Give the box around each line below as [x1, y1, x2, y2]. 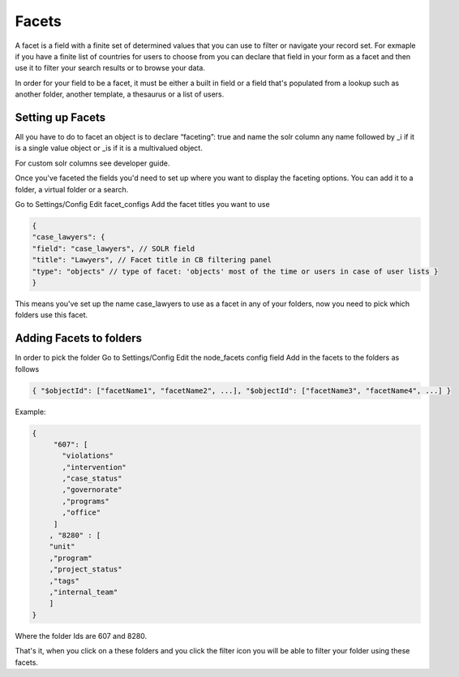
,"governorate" [62, 485, 122, 494]
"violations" [62, 451, 114, 460]
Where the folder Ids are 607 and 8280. [15, 631, 148, 640]
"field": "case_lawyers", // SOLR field [32, 244, 195, 253]
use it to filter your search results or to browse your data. [15, 63, 206, 73]
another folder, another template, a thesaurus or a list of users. [15, 89, 225, 99]
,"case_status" [62, 474, 122, 483]
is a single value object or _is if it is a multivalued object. [15, 143, 203, 153]
